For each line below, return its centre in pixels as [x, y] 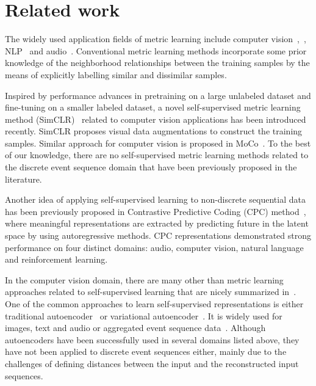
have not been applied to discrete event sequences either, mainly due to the [146, 351]
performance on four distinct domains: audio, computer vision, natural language [154, 247]
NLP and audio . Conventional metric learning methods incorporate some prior [156, 50]
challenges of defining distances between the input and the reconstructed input [152, 363]
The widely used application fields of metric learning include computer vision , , [156, 39]
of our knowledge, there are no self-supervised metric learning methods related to [157, 155]
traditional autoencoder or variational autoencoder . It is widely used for [144, 315]
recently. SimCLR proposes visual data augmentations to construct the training [154, 131]
